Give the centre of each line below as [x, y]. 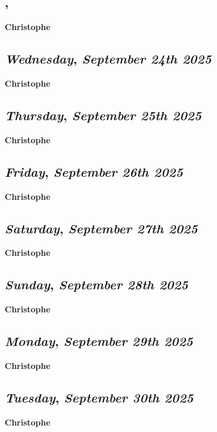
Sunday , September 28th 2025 [97, 284]
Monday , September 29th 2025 [99, 341]
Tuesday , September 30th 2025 [99, 397]
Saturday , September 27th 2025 [101, 228]
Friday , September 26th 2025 [94, 171]
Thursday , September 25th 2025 [103, 115]
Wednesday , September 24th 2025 [108, 59]
